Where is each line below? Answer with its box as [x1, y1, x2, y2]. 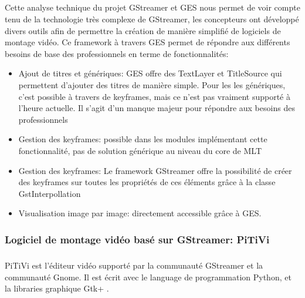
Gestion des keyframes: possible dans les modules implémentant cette [18, 133, 267, 145]
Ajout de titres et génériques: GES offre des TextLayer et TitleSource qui [18, 67, 282, 79]
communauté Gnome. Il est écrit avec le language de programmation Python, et [5, 270, 292, 283]
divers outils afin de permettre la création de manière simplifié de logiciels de [5, 24, 281, 36]
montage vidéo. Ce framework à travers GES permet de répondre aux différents [5, 36, 290, 48]
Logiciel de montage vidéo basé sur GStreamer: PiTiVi [5, 232, 270, 246]
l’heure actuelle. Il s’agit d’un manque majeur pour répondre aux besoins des [18, 102, 295, 114]
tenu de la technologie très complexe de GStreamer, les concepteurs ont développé [5, 12, 299, 25]
